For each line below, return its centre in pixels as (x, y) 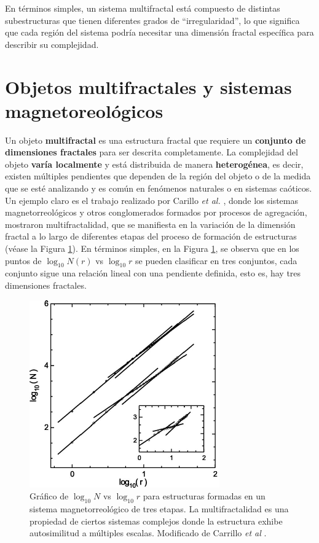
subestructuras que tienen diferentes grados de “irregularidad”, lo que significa (152, 20)
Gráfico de (49, 496)
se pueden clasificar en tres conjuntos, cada (216, 260)
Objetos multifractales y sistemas (148, 86)
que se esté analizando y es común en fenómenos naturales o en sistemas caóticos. (159, 188)
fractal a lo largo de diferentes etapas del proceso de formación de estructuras (151, 236)
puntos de (23, 260)
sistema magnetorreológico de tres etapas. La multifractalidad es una (159, 509)
